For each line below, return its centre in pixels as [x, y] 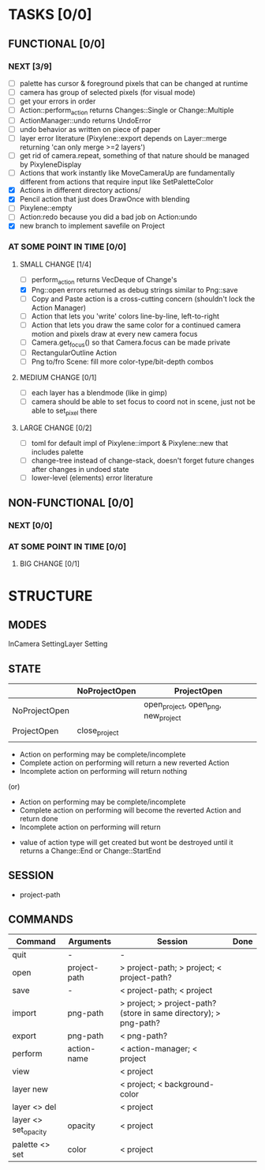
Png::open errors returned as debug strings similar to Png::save [134, 289]
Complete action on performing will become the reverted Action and [130, 810]
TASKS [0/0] [50, 15]
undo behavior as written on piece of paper [90, 129]
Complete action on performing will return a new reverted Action [124, 762]
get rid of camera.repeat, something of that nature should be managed [134, 156]
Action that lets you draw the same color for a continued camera [136, 325]
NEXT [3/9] [30, 66]
